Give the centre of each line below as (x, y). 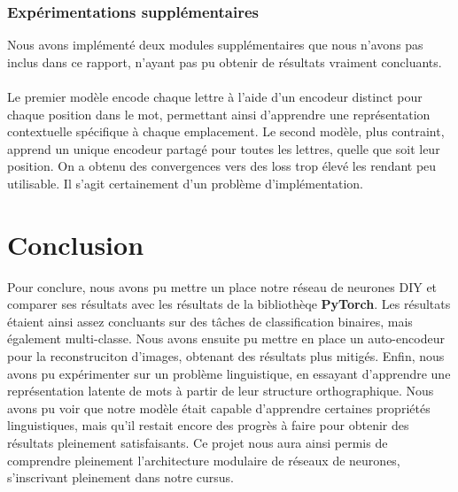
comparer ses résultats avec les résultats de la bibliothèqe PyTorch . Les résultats (229, 304)
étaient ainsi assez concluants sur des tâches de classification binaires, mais (210, 321)
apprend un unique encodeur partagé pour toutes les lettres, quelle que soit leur (224, 148)
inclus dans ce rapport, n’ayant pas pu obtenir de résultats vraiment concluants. (225, 61)
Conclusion (76, 244)
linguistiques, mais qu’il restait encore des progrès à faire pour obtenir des (208, 425)
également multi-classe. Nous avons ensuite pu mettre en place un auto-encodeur (226, 338)
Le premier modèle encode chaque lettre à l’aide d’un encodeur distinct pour (215, 96)
